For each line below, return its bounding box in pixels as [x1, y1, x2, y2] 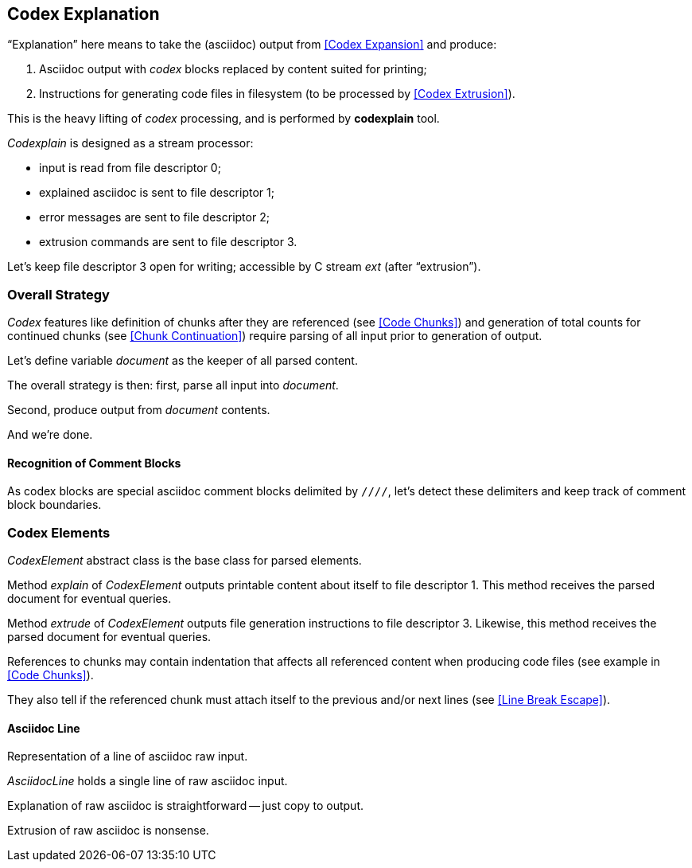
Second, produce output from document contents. [7, 403, 270, 417]
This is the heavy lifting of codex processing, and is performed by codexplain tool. [7, 111, 440, 126]
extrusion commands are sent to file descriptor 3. [39, 235, 297, 249]
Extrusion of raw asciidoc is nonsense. [7, 823, 209, 838]
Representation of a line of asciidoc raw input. [7, 749, 248, 764]
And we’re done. [7, 428, 93, 442]
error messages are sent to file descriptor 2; [39, 210, 270, 225]
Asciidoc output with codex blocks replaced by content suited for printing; [39, 62, 427, 76]
